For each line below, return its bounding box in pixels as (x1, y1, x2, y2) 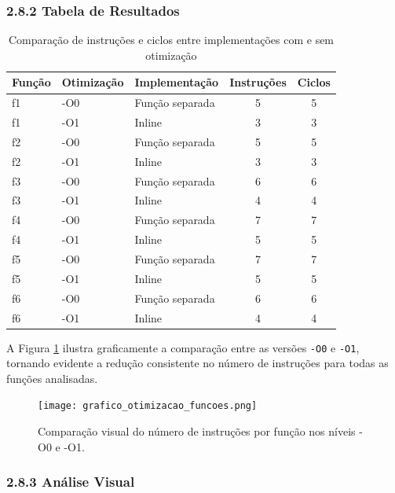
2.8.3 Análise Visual (6, 472, 135, 491)
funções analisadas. (6, 370, 98, 386)
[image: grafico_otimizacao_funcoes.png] (38, 400, 258, 412)
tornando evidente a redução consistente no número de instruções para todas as (6, 355, 389, 371)
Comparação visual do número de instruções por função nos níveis (38, 423, 356, 440)
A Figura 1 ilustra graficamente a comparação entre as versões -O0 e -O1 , (6, 339, 360, 355)
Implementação (134, 74, 219, 90)
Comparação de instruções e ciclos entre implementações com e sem (8, 31, 335, 48)
